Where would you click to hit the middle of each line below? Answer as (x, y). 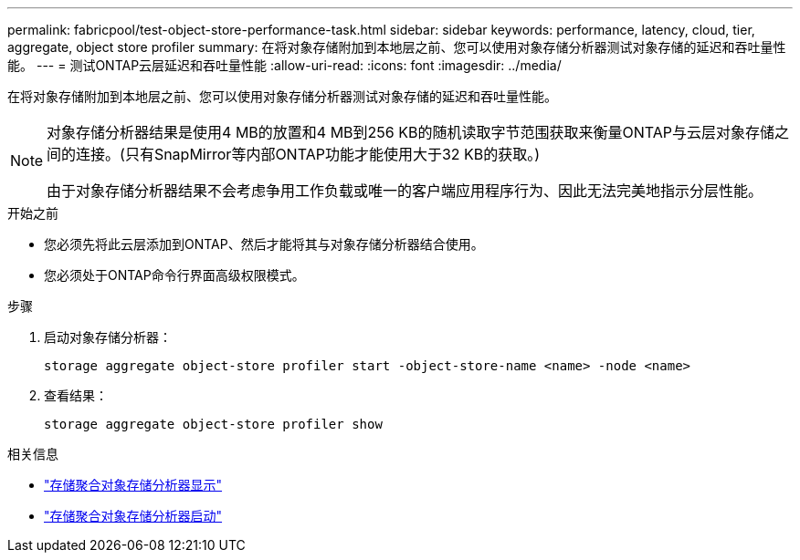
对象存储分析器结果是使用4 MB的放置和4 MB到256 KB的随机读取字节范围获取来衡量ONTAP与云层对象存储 (411, 132)
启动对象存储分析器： (108, 337)
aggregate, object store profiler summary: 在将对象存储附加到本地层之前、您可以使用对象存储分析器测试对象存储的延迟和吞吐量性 (397, 47)
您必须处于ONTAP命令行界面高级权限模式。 (174, 275)
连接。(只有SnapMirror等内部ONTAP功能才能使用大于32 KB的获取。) (308, 154)
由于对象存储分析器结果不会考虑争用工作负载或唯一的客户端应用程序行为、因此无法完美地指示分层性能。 (405, 191)
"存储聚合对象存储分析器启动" (133, 516)
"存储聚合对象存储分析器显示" (133, 485)
